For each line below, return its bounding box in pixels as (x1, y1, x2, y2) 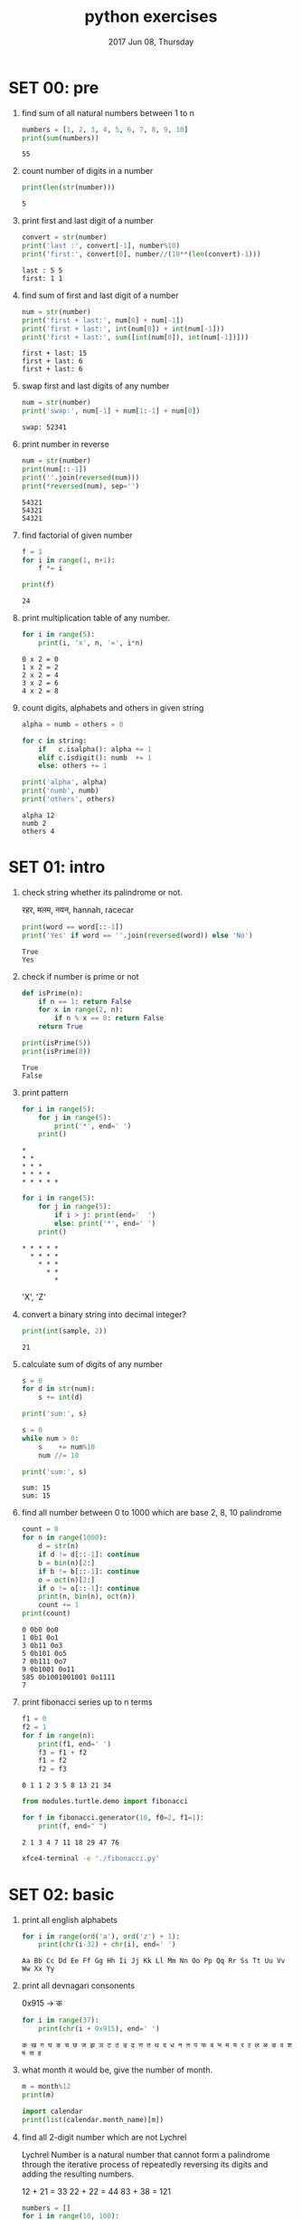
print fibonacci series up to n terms (21, 1697, 153, 1708)
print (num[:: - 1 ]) (21, 464, 88, 474)
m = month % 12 (21, 2082, 71, 2091)
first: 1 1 (21, 273, 63, 282)
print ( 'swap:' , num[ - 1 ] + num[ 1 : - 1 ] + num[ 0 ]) (21, 407, 201, 416)
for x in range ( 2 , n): (38, 1005, 124, 1015)
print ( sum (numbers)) (21, 133, 99, 142)
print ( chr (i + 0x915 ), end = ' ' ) (38, 2024, 160, 2033)
